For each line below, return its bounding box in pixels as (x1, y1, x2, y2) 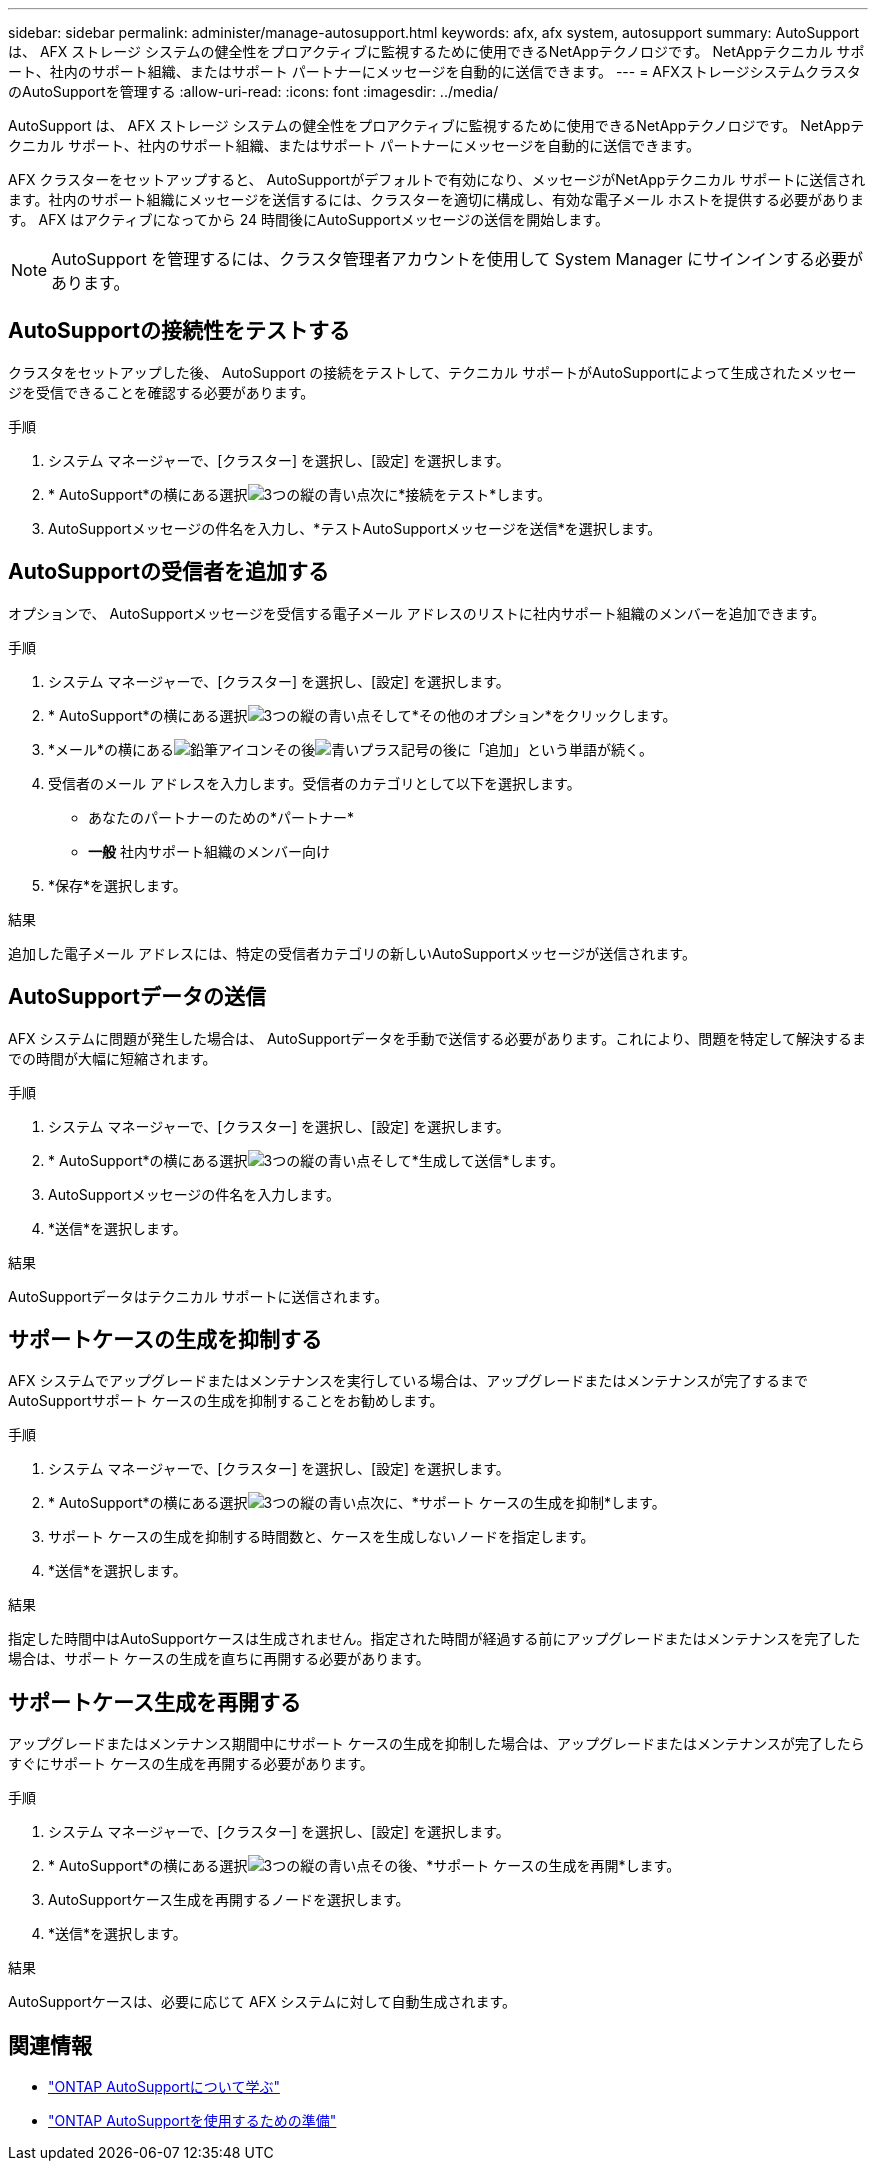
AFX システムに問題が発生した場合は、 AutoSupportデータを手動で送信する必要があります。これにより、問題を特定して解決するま (8, 1029, 866, 1047)
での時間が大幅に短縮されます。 (8, 1049, 217, 1067)
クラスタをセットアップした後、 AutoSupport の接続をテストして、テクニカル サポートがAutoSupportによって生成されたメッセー (8, 363, 857, 381)
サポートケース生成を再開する (8, 1689, 301, 1715)
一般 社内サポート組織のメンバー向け (88, 842, 330, 860)
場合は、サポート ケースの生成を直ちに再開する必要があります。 (8, 1650, 430, 1668)
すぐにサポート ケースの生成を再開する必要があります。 (8, 1755, 374, 1773)
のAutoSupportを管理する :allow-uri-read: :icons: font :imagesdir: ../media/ (8, 83, 499, 100)
